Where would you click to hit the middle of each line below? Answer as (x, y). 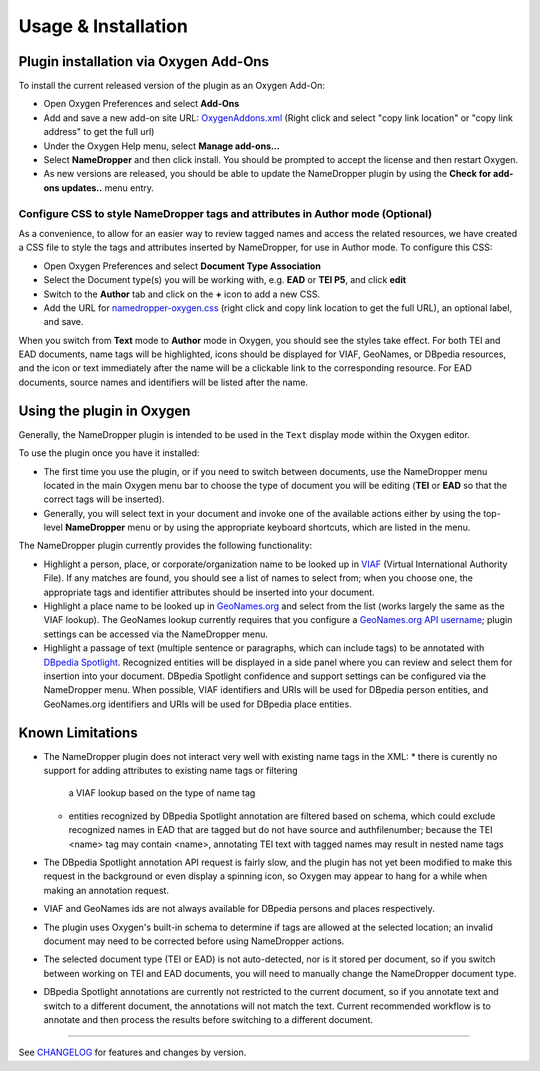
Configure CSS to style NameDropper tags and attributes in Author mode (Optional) (225, 213)
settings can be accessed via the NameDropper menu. (156, 634)
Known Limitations (78, 732)
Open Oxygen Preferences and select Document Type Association (182, 266)
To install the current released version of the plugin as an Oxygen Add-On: (171, 86)
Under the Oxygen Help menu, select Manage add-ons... (161, 146)
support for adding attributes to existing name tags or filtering (171, 771)
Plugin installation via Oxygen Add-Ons (144, 61)
